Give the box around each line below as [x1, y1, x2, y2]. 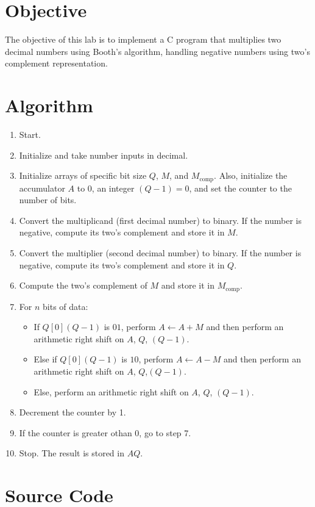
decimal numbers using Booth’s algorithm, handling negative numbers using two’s [5, 45, 310, 57]
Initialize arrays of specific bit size [19, 169, 147, 182]
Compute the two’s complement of [19, 279, 147, 292]
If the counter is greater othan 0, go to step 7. [19, 426, 191, 439]
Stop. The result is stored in [19, 447, 124, 459]
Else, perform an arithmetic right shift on [34, 385, 189, 398]
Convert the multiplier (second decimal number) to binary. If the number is [19, 246, 302, 259]
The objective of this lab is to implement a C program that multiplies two [5, 33, 281, 46]
